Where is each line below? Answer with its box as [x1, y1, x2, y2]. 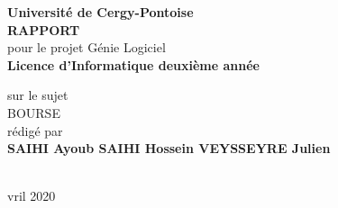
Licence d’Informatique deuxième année [7, 55, 260, 74]
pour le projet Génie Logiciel [7, 38, 166, 57]
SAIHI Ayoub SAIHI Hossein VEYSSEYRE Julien [7, 139, 331, 158]
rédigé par [7, 121, 63, 140]
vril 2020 [7, 186, 56, 205]
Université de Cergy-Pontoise [7, 3, 194, 21]
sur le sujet [7, 86, 69, 104]
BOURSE [7, 103, 60, 122]
